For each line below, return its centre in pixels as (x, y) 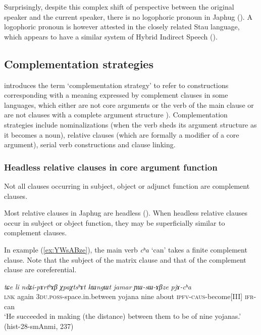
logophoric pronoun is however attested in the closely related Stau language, (122, 27)
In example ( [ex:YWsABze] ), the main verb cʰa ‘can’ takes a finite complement (126, 249)
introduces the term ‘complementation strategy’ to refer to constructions (116, 85)
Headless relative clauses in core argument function (111, 167)
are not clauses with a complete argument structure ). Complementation (116, 115)
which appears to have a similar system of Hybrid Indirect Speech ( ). (111, 36)
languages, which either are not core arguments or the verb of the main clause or (129, 104)
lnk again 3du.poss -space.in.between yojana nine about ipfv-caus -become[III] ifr (129, 296)
